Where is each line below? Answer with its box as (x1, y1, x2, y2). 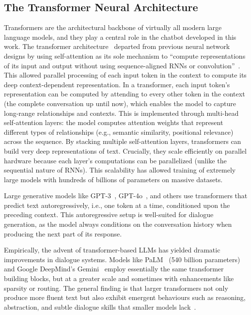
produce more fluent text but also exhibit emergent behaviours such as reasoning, (4, 292, 246, 302)
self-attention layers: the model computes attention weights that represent (4, 117, 223, 127)
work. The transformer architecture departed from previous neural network (4, 41, 230, 51)
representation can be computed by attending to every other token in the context (4, 89, 245, 99)
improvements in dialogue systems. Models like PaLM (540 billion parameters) (4, 254, 240, 264)
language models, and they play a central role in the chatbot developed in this (4, 31, 236, 42)
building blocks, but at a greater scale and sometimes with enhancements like (4, 273, 234, 283)
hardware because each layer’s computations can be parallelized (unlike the (4, 155, 227, 165)
